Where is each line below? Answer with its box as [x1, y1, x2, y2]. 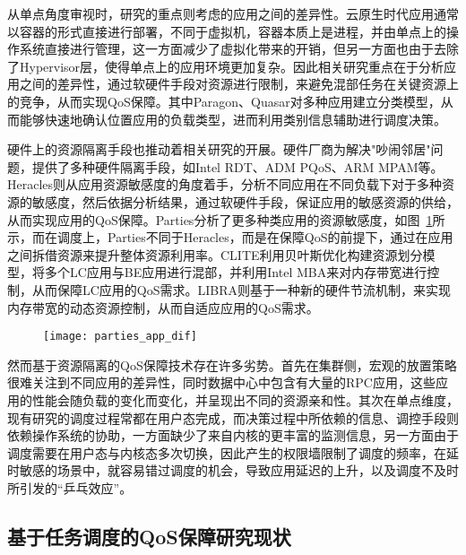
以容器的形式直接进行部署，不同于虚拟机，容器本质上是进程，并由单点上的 [7, 22, 446, 40]
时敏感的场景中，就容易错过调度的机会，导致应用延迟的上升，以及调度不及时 [7, 461, 459, 480]
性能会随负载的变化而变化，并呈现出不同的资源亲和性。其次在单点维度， [31, 390, 459, 409]
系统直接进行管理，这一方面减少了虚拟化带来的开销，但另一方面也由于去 [19, 39, 446, 58]
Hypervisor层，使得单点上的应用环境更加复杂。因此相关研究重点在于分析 [19, 56, 444, 75]
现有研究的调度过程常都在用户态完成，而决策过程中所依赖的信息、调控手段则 [7, 408, 459, 427]
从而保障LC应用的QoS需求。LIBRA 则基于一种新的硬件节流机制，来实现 [31, 280, 452, 299]
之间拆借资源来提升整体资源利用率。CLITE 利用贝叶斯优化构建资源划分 [7, 245, 423, 264]
